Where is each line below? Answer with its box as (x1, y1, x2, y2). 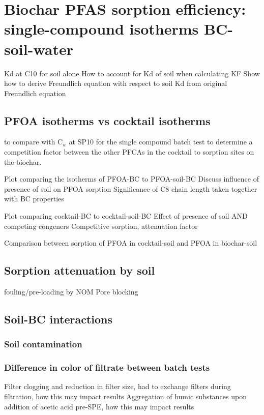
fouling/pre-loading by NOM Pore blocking (4, 286, 138, 297)
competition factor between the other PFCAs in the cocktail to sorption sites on (4, 146, 254, 157)
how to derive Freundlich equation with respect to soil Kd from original (4, 78, 227, 88)
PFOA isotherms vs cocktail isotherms (4, 112, 211, 128)
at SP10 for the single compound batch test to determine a (69, 136, 253, 147)
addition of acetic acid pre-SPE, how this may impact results (4, 401, 194, 411)
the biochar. (4, 156, 42, 167)
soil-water (4, 38, 73, 59)
